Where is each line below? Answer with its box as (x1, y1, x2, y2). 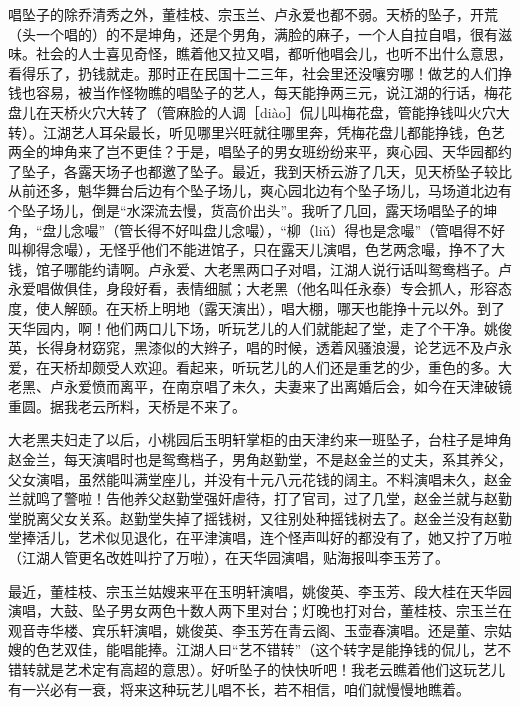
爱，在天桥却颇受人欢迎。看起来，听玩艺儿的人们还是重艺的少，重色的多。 (8, 356, 498, 377)
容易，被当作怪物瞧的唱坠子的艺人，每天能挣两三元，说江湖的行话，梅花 (35, 82, 512, 103)
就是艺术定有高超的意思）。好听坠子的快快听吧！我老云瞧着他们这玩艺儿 (35, 659, 505, 679)
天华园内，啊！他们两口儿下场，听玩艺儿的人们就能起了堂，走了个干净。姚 (8, 317, 498, 338)
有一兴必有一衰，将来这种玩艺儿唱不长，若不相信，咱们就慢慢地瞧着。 (8, 678, 470, 699)
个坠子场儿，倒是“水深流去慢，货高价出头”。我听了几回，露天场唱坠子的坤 (8, 199, 498, 220)
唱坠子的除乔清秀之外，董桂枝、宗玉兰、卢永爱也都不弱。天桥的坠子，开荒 (8, 4, 498, 24)
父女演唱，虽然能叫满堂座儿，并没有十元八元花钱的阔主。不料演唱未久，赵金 (8, 468, 512, 489)
